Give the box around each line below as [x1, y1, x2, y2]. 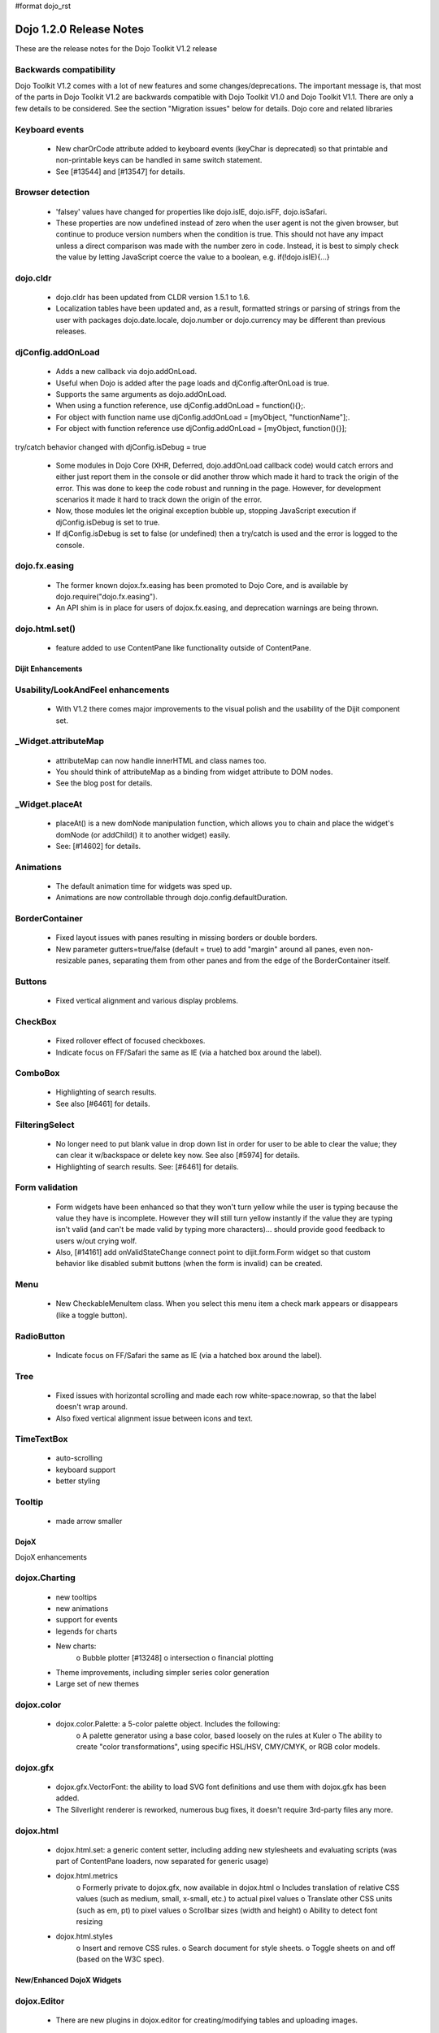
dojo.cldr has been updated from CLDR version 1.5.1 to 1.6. [55, 293, 250, 303]
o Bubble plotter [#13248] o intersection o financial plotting [76, 1652, 274, 1662]
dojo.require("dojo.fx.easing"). [55, 591, 158, 601]
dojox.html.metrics [55, 1871, 118, 1881]
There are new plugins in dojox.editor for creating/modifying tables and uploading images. [55, 2015, 358, 2025]
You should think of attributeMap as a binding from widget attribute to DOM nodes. [55, 767, 333, 777]
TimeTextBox [15, 1434, 68, 1445]
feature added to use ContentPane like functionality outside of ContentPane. [55, 643, 312, 653]
